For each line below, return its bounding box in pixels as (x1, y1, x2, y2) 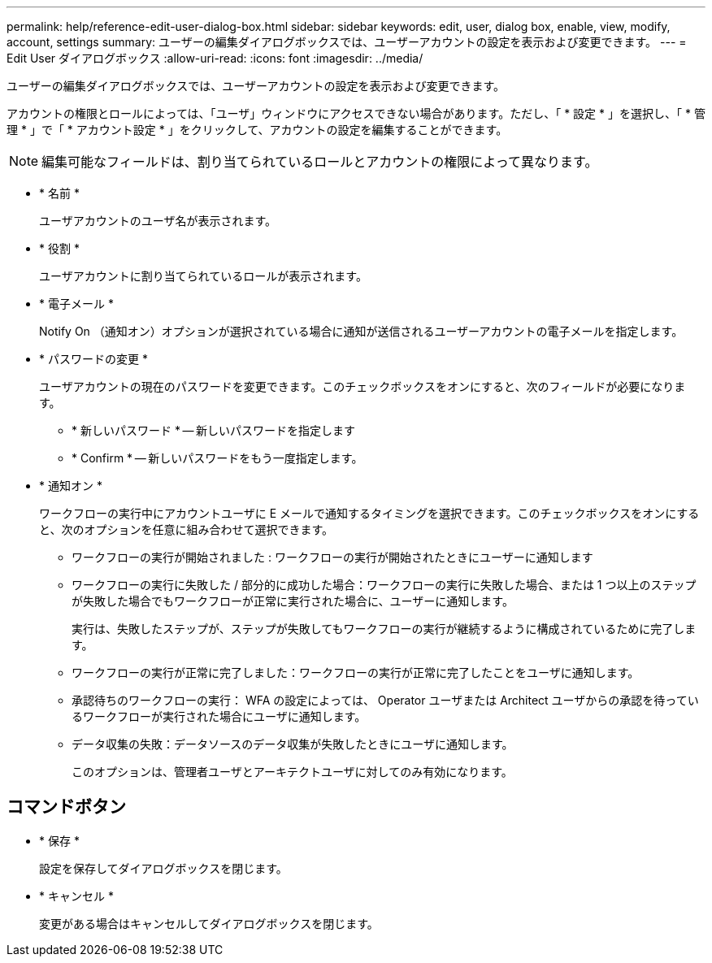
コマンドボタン (7, 796, 126, 818)
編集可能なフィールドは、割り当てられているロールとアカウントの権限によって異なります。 (41, 154, 598, 170)
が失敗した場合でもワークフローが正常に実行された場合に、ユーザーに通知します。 (72, 594, 514, 608)
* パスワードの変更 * (39, 352, 148, 366)
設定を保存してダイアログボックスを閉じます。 (39, 861, 288, 875)
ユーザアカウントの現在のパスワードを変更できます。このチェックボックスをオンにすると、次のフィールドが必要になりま (39, 380, 686, 393)
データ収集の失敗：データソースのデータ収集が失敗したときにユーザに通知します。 (72, 737, 514, 751)
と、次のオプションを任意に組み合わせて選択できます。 (39, 523, 334, 536)
